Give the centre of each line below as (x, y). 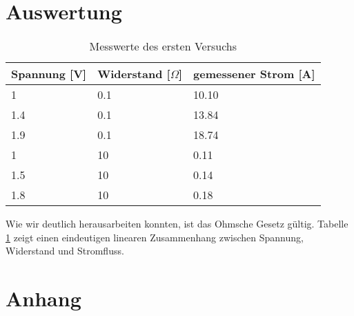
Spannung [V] (49, 74)
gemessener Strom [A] (254, 74)
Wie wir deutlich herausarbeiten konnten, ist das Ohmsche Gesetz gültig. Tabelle (177, 224)
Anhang (43, 298)
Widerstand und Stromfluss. (65, 251)
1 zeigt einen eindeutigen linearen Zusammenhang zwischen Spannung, (155, 237)
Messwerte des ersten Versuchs (163, 46)
